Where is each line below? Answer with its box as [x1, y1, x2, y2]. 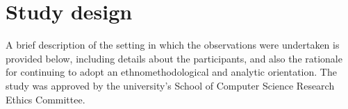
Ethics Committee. [6, 92, 85, 106]
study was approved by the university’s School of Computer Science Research [6, 78, 335, 92]
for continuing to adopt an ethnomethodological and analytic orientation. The [6, 65, 337, 79]
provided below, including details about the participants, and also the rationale [6, 51, 342, 65]
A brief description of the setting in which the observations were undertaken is [6, 37, 340, 52]
